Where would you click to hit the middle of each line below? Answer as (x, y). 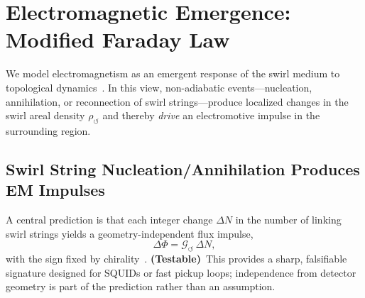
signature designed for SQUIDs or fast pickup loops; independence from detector (181, 272)
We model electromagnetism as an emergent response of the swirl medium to (173, 73)
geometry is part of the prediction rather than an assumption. (141, 286)
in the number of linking (288, 220)
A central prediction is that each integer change (109, 220)
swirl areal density (45, 115)
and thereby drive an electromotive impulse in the (211, 115)
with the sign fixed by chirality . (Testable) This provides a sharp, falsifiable (176, 259)
